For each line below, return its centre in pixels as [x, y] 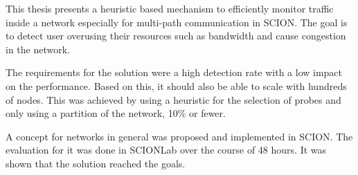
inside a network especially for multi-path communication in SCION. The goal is [177, 22]
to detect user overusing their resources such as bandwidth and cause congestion [176, 36]
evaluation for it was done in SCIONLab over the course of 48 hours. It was [166, 150]
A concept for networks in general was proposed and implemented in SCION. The [179, 136]
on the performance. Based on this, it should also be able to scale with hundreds [176, 85]
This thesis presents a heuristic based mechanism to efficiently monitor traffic [170, 8]
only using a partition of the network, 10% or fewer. [116, 113]
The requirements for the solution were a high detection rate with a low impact [174, 72]
